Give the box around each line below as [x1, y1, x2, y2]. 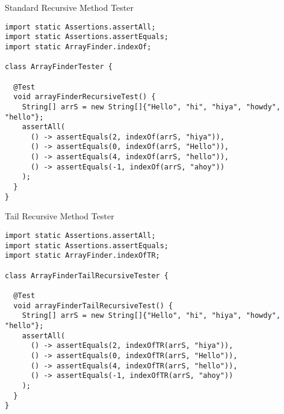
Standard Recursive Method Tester [5, 1, 134, 13]
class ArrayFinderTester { [5, 62, 113, 72]
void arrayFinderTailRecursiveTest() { [13, 301, 173, 310]
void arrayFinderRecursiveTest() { [13, 93, 156, 102]
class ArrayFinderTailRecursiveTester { [5, 271, 169, 280]
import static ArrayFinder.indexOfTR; [5, 251, 160, 260]
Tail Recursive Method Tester [5, 210, 114, 222]
